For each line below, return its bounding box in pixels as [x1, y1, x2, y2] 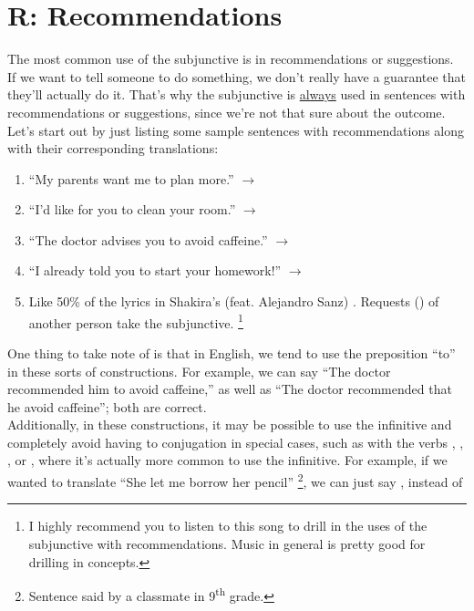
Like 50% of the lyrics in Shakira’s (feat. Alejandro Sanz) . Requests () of [28, 292, 439, 311]
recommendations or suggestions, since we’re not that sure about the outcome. [7, 102, 446, 121]
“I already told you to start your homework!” [28, 261, 282, 280]
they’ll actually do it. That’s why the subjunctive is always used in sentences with [7, 85, 466, 104]
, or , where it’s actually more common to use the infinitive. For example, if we [7, 450, 448, 470]
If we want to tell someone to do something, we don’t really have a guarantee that [7, 67, 467, 86]
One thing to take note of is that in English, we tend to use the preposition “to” [7, 343, 456, 362]
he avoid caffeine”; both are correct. [7, 397, 207, 416]
